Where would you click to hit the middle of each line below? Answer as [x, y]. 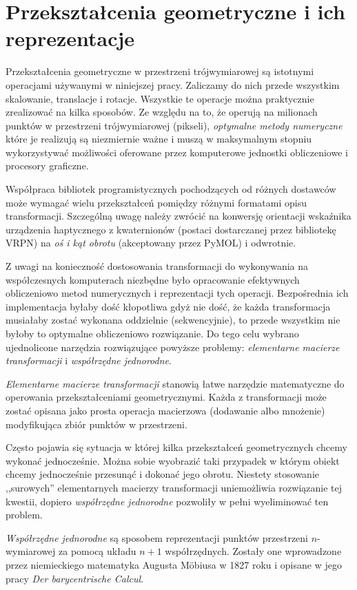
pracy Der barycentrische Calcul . [74, 578]
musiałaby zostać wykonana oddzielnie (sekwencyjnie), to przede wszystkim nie [173, 320]
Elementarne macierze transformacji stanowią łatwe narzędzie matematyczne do [175, 383]
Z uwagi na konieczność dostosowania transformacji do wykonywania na [157, 266]
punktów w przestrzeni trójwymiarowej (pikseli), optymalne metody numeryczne [174, 125]
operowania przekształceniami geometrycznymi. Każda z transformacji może [166, 397]
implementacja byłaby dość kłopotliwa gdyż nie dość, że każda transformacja [168, 306]
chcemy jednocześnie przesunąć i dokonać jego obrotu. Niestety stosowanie [163, 474]
